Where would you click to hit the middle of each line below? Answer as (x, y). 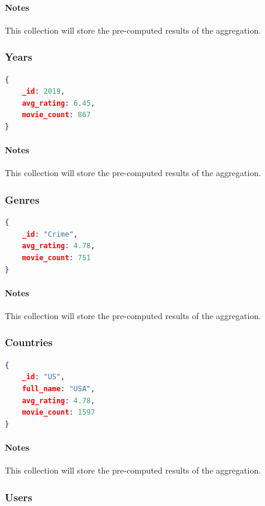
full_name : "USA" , (58, 389)
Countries (29, 342)
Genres (22, 199)
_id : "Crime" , (50, 234)
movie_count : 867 (56, 115)
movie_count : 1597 (58, 413)
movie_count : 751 (56, 258)
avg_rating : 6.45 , (58, 103)
